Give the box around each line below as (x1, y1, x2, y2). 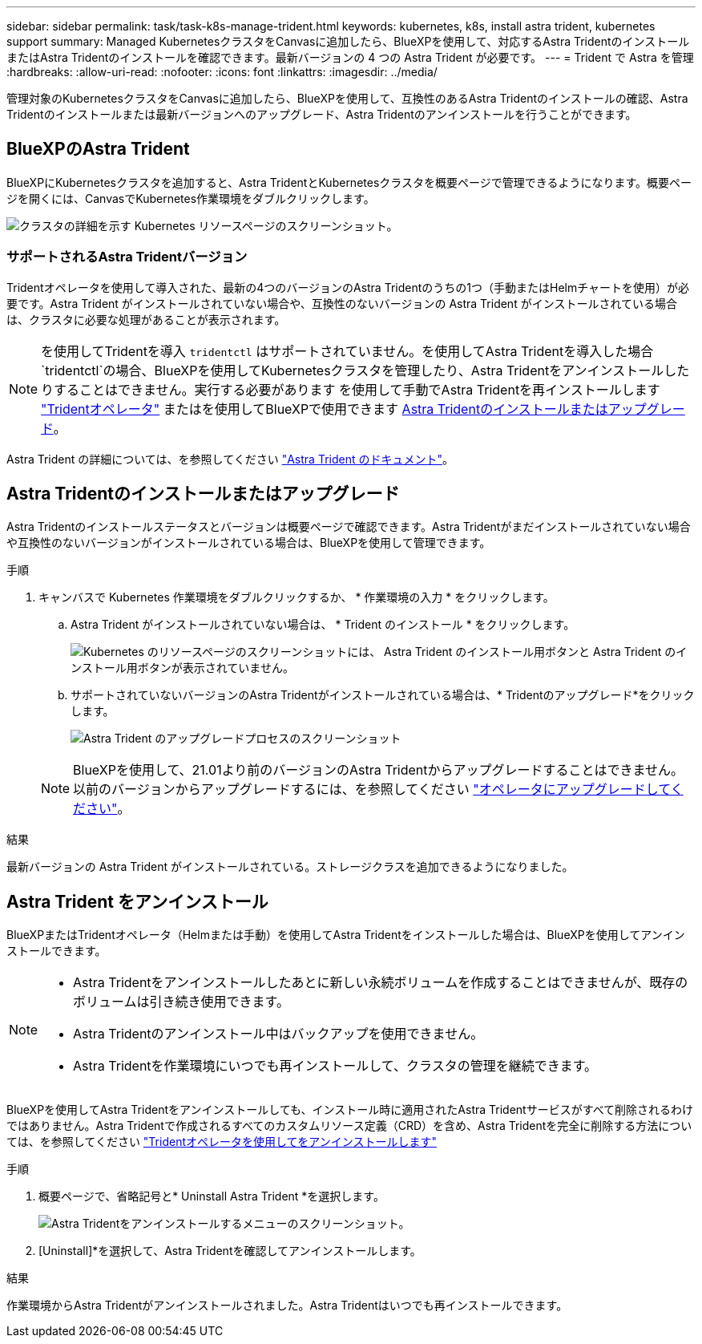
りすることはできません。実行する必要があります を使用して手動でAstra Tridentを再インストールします (41, 381, 660, 398)
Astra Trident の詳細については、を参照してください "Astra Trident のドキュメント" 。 (6, 451, 454, 466)
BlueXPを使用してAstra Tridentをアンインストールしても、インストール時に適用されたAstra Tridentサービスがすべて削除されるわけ (6, 1103, 694, 1117)
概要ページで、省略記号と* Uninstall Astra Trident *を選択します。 (38, 1189, 385, 1204)
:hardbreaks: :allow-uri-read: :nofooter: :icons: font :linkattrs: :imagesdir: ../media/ (6, 65, 438, 79)
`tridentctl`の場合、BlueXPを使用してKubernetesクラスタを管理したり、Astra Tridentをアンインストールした (41, 362, 690, 379)
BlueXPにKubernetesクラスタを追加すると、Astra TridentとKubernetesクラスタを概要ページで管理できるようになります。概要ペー (6, 175, 692, 189)
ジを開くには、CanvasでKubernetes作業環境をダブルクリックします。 (6, 191, 375, 205)
